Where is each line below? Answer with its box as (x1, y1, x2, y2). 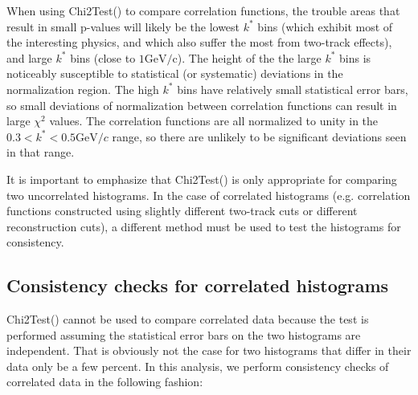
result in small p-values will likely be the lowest (6, 18, 240, 35)
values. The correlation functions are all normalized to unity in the (49, 112, 379, 129)
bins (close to (70, 49, 136, 66)
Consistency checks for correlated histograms (6, 273, 389, 298)
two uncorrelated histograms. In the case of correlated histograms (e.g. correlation (6, 186, 411, 203)
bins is (339, 49, 371, 66)
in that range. (6, 144, 75, 161)
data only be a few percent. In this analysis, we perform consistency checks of (6, 357, 389, 374)
